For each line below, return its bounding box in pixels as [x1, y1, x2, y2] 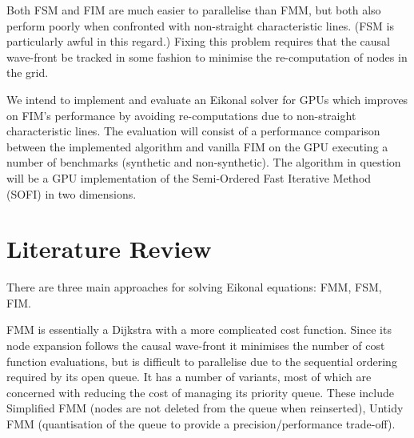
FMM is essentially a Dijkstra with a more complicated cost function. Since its [6, 321, 392, 338]
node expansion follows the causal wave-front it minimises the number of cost [6, 337, 385, 354]
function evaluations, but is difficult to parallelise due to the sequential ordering [6, 352, 397, 369]
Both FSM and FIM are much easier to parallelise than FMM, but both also [6, 2, 381, 18]
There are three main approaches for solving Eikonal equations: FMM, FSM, [6, 279, 382, 295]
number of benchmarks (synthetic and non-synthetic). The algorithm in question [6, 154, 401, 171]
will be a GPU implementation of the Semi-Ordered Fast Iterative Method [6, 169, 372, 186]
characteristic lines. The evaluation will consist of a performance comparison [6, 123, 380, 139]
